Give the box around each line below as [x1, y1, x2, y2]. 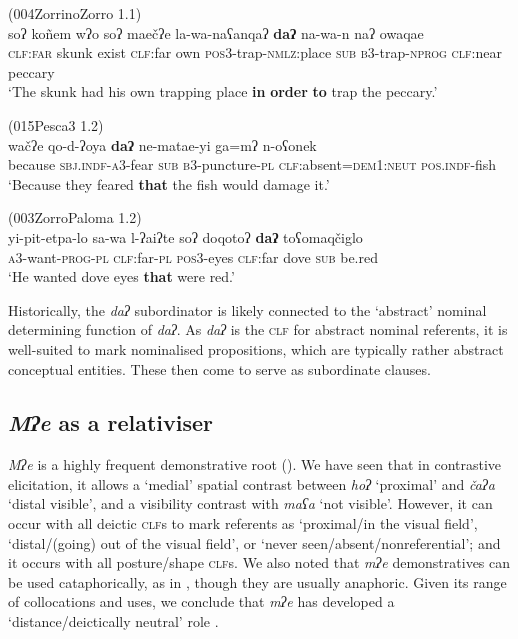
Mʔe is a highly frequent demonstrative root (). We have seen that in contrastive [8, 454, 502, 475]
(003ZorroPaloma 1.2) [8, 207, 142, 228]
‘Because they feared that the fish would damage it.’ [8, 173, 330, 194]
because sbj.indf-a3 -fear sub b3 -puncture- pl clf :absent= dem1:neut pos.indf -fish [8, 154, 497, 175]
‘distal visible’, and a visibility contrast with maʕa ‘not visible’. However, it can [8, 493, 493, 514]
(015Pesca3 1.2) [8, 114, 104, 135]
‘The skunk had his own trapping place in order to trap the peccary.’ [8, 81, 438, 102]
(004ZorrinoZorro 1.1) [8, 3, 142, 23]
